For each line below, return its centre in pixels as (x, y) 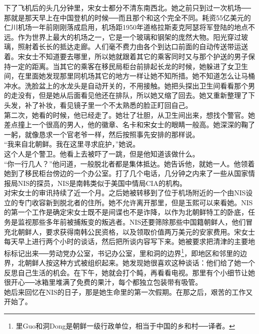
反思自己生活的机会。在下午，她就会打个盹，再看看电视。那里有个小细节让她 (129, 272)
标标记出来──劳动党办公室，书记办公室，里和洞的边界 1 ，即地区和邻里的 (122, 252)
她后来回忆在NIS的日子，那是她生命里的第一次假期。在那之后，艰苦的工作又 (129, 292)
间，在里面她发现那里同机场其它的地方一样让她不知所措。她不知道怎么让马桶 (129, 76)
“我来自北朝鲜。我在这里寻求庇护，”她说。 (72, 144)
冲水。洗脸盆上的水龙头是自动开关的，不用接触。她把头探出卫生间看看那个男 (129, 85)
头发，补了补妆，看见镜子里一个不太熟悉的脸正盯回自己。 (98, 105)
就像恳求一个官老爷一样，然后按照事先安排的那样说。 (112, 134)
